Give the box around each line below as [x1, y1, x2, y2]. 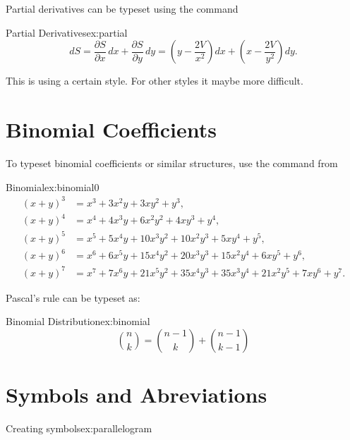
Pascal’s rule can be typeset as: [6, 290, 140, 305]
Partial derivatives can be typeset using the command [6, 1, 239, 16]
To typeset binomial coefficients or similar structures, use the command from [6, 155, 338, 170]
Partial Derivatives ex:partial [6, 25, 128, 39]
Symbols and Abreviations [6, 380, 267, 409]
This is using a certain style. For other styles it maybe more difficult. [6, 73, 303, 88]
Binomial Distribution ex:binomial [6, 314, 150, 329]
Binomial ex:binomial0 [6, 179, 99, 194]
